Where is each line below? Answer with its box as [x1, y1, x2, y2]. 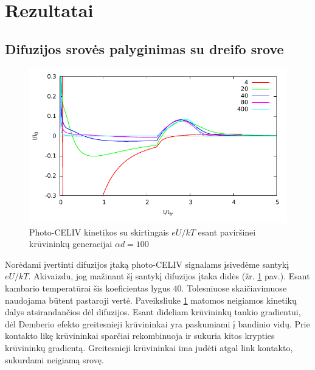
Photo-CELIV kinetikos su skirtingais [29, 225, 169, 238]
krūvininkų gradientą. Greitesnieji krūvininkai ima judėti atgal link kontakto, [5, 341, 293, 354]
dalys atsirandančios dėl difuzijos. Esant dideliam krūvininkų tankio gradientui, [5, 305, 301, 318]
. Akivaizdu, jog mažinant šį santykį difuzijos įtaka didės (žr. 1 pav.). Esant [28, 270, 310, 282]
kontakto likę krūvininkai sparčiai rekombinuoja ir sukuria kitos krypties [5, 329, 275, 342]
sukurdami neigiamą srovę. [5, 353, 104, 366]
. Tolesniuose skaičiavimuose [181, 281, 287, 294]
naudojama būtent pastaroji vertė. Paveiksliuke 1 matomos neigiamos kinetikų [5, 293, 297, 306]
